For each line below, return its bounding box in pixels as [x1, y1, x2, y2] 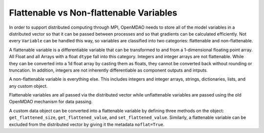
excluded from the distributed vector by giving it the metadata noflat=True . [9, 121, 165, 127]
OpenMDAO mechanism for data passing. [9, 99, 93, 105]
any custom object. [9, 83, 48, 89]
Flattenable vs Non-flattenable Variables [9, 7, 177, 18]
